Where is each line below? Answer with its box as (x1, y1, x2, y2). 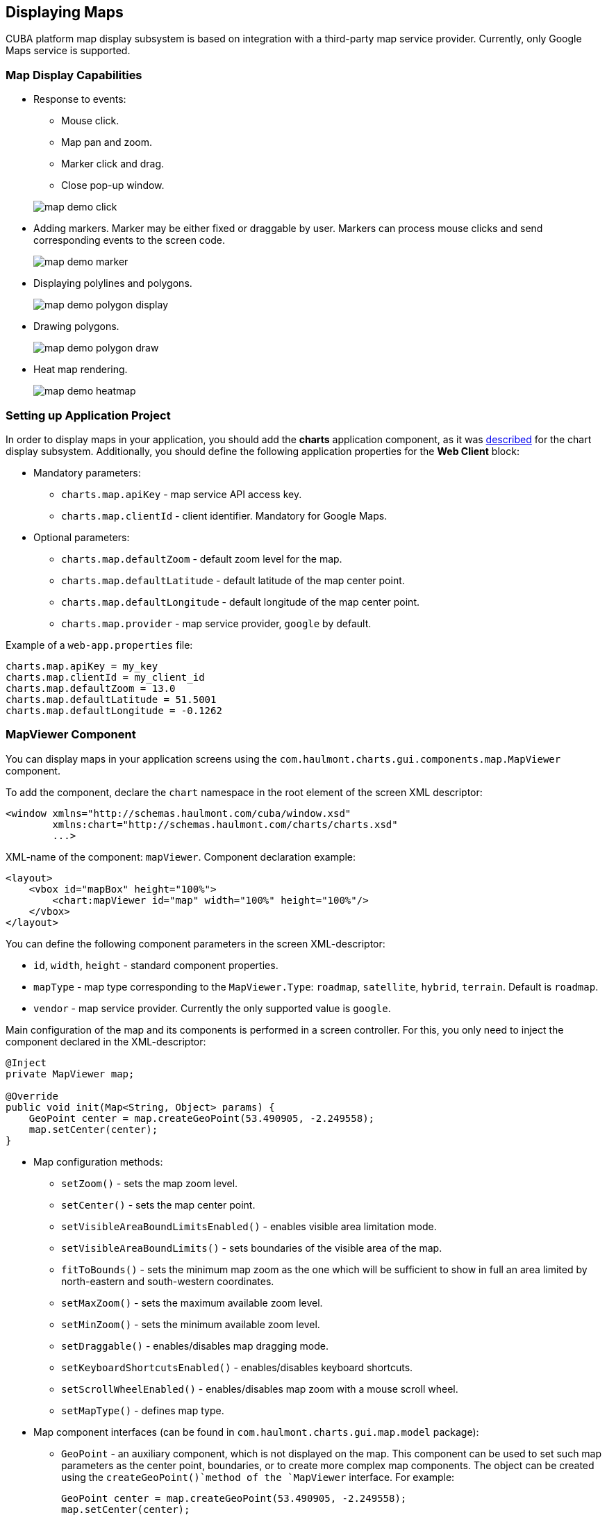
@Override (6, 1090, 58, 1102)
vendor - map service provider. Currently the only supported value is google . (33, 1002, 391, 1014)
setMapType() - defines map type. (61, 1404, 224, 1416)
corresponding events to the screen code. (33, 234, 226, 247)
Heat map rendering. (33, 363, 128, 376)
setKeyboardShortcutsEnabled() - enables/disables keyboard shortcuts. (61, 1361, 413, 1373)
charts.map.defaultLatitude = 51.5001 (6, 693, 217, 705)
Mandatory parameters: (33, 466, 141, 479)
